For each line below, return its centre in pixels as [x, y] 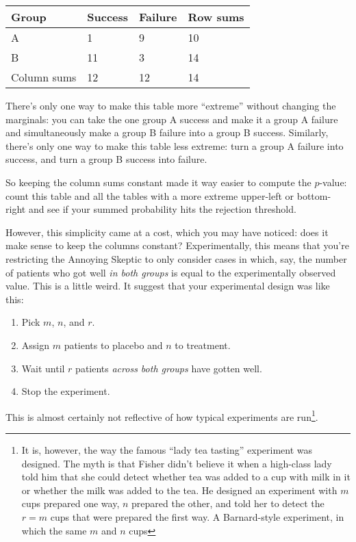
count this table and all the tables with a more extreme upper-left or [150, 195]
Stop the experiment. [66, 391]
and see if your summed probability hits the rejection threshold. [162, 209]
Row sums [216, 17]
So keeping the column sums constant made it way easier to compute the [158, 182]
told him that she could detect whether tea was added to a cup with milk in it [186, 477]
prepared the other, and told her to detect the [228, 503]
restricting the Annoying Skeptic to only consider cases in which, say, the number [176, 258]
